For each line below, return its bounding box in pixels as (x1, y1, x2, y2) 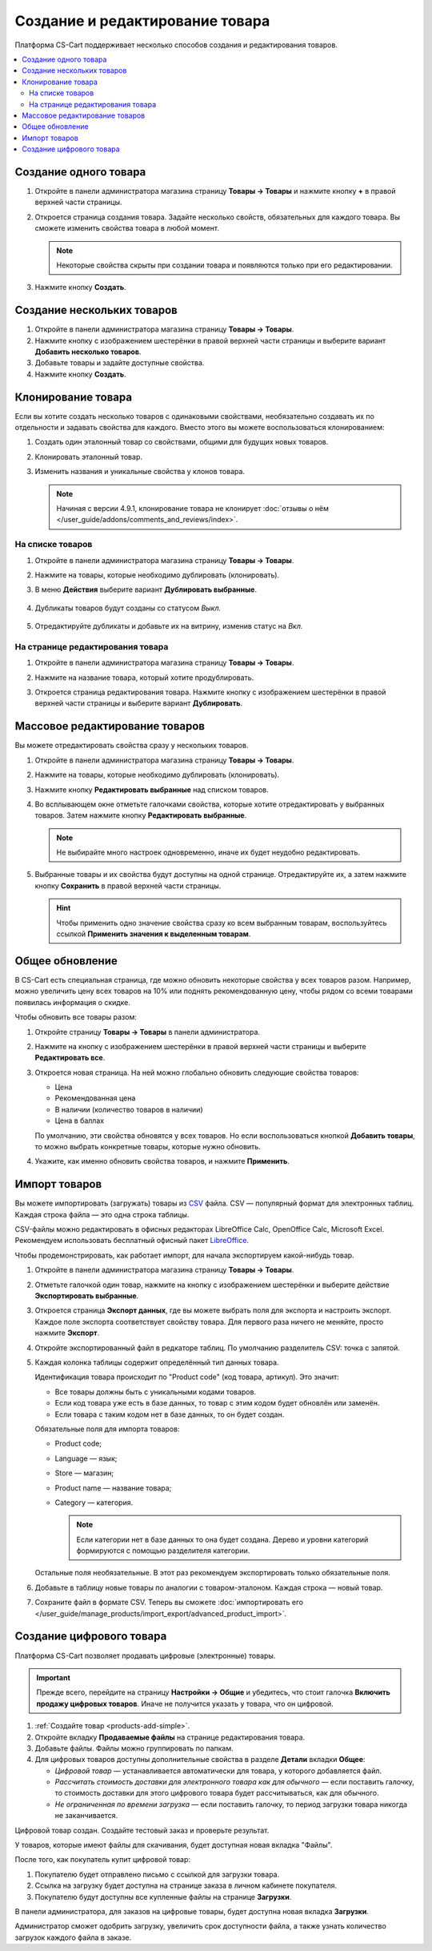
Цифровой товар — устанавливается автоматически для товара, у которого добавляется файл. (54, 1766, 382, 1776)
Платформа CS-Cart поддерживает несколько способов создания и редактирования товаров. (14, 40, 338, 50)
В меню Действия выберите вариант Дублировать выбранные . (34, 585, 258, 594)
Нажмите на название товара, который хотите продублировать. (34, 673, 254, 682)
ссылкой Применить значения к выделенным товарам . (56, 929, 251, 939)
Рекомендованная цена (54, 1093, 136, 1103)
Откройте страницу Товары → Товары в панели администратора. (34, 1027, 260, 1036)
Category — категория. (54, 1498, 134, 1507)
